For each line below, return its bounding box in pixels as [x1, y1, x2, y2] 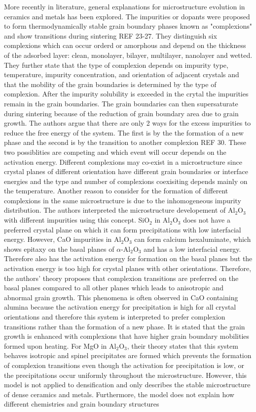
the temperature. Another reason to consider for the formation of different [4, 185, 228, 196]
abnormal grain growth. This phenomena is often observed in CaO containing [4, 292, 238, 302]
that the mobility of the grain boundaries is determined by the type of [4, 79, 217, 89]
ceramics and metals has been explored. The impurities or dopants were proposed [4, 11, 250, 21]
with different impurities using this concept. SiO [4, 215, 150, 225]
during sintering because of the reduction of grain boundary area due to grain [4, 108, 239, 118]
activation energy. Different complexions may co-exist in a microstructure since [4, 156, 242, 167]
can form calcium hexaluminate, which [134, 234, 251, 244]
